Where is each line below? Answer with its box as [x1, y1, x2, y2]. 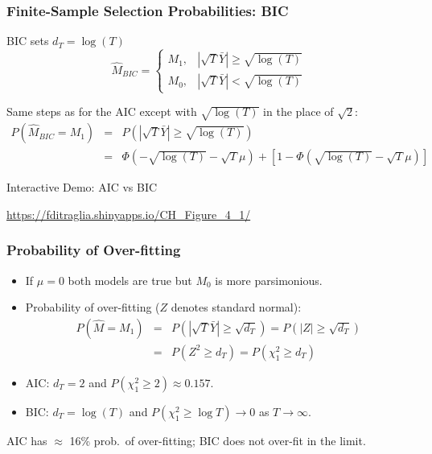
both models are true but [68, 271, 192, 288]
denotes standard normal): [171, 299, 302, 316]
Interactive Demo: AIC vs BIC [6, 179, 158, 196]
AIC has [6, 431, 47, 448]
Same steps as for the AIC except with [6, 103, 197, 120]
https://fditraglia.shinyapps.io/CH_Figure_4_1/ [6, 205, 251, 222]
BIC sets [6, 32, 49, 49]
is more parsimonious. [215, 271, 323, 288]
